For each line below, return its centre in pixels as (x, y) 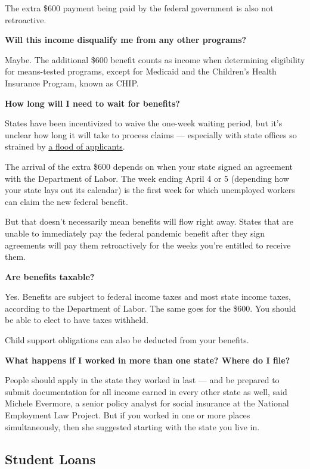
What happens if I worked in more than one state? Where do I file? (148, 360)
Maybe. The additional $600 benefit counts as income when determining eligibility (155, 59)
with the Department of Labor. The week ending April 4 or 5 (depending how (147, 178)
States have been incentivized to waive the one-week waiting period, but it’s (144, 123)
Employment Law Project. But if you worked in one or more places (128, 415)
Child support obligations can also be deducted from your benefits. (127, 340)
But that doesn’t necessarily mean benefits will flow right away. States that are (149, 221)
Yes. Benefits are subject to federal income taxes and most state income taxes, (148, 296)
